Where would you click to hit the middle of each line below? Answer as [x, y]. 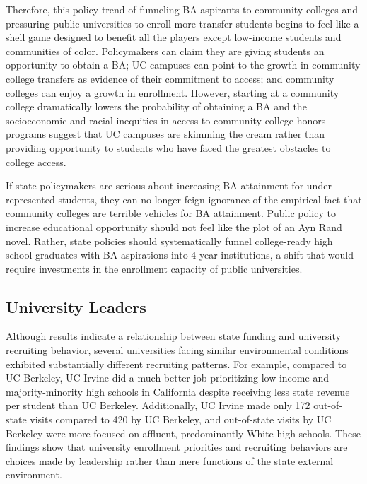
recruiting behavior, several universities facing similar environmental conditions [177, 350]
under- [321, 185]
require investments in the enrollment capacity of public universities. [154, 268]
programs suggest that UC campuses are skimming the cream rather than [165, 134]
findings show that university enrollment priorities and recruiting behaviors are [177, 447]
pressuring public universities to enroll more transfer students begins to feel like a [182, 23]
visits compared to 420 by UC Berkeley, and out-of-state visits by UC [181, 419]
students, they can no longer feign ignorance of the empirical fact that [210, 199]
